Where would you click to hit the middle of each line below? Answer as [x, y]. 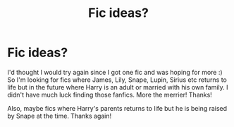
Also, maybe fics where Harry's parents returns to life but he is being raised [117, 108]
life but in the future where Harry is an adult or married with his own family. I [118, 87]
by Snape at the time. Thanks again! [60, 116]
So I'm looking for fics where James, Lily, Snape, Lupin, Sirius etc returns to [117, 80]
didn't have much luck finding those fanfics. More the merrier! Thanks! [110, 95]
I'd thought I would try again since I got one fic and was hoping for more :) [115, 72]
